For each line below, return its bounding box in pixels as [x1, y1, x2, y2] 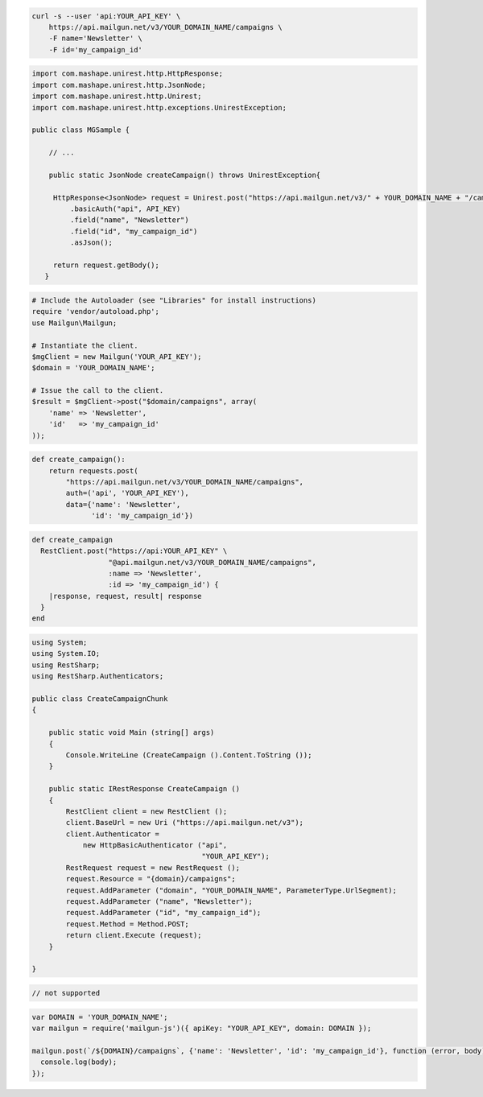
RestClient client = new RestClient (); [65, 806, 228, 816]
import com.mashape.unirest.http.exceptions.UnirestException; [31, 103, 287, 112]
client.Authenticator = [65, 829, 160, 839]
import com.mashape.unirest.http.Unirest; [31, 92, 202, 101]
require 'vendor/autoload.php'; [31, 307, 160, 316]
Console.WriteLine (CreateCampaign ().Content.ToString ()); [65, 750, 312, 760]
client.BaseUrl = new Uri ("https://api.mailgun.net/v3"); [65, 818, 304, 827]
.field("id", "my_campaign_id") [69, 226, 198, 236]
